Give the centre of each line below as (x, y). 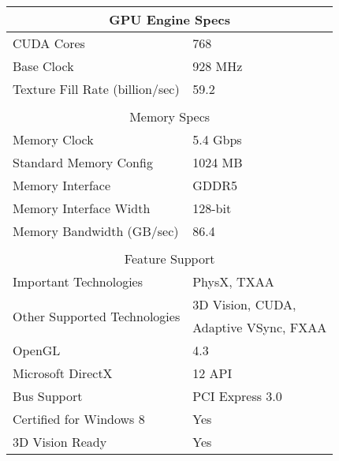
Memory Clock (53, 139)
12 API (212, 373)
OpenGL (37, 350)
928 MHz (218, 66)
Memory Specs (170, 116)
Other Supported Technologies (97, 316)
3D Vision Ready (60, 442)
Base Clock (43, 66)
